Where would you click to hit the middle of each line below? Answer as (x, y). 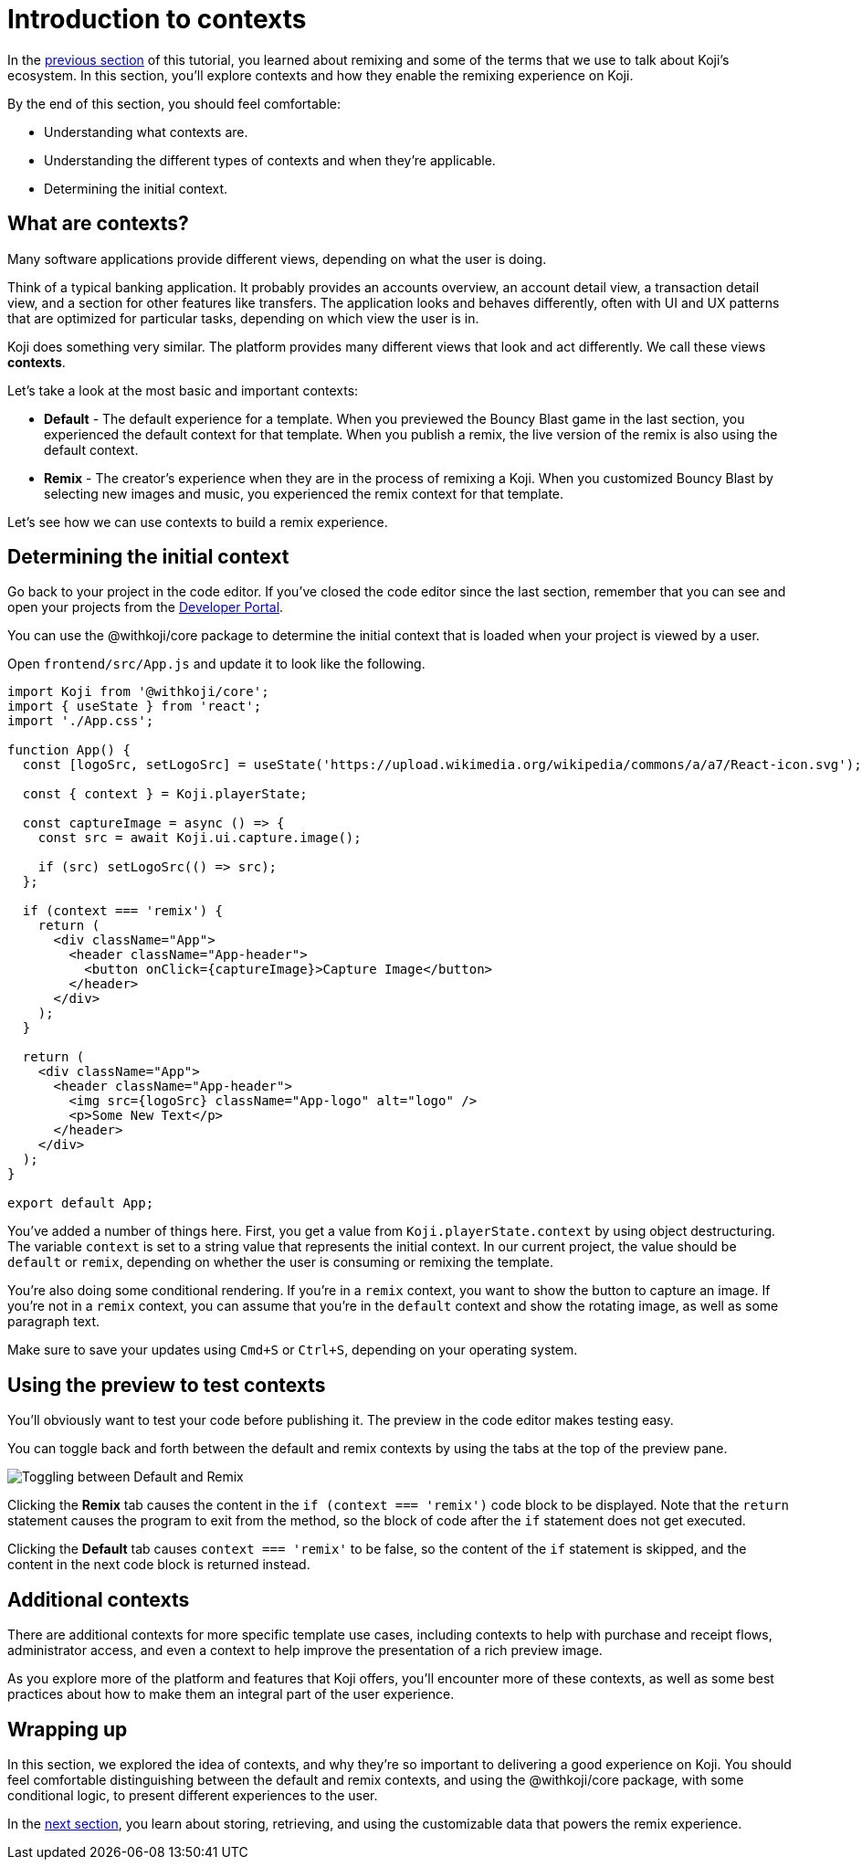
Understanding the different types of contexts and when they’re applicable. (270, 160)
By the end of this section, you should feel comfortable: (174, 103)
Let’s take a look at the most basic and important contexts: (183, 390)
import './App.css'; (81, 721)
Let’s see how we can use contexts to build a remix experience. (198, 522)
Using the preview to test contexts (167, 1385)
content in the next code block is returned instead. (159, 1565)
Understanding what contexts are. (146, 132)
